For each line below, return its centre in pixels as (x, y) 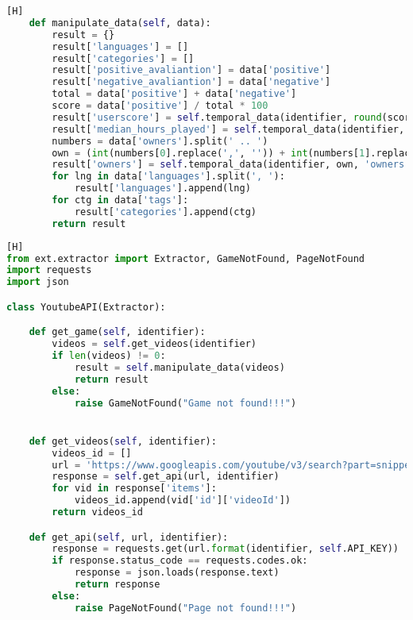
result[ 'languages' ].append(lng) (162, 189)
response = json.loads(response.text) (177, 573)
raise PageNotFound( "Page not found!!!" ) (185, 608)
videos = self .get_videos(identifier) (154, 344)
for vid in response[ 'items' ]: (134, 489)
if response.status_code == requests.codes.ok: (180, 561)
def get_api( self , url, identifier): (129, 537)
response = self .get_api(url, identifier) (166, 477)
